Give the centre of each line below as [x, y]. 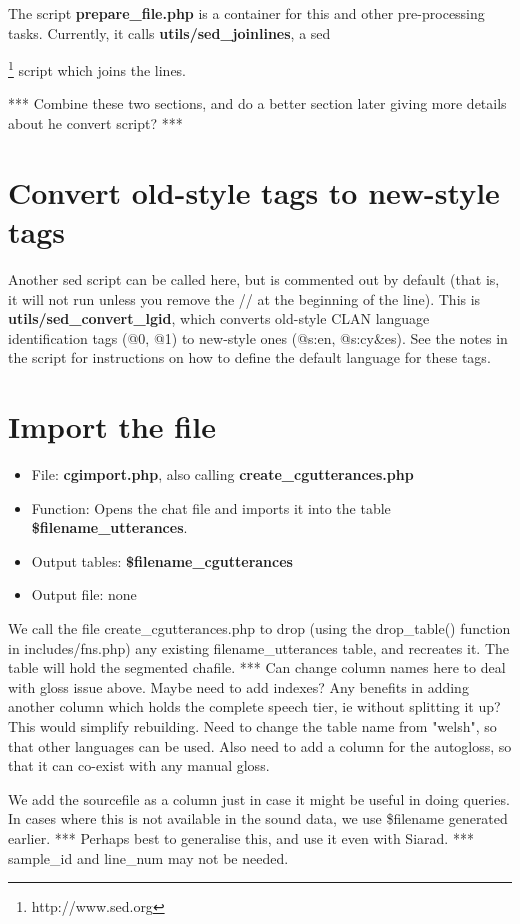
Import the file [112, 426]
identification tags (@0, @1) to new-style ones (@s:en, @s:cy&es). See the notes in [258, 337]
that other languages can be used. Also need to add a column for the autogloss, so [260, 745]
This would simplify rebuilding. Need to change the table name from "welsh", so [252, 725]
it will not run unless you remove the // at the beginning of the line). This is [244, 298]
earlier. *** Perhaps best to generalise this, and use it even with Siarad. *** [241, 837]
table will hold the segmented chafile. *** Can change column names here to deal [257, 667]
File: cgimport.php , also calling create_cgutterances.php [222, 474]
